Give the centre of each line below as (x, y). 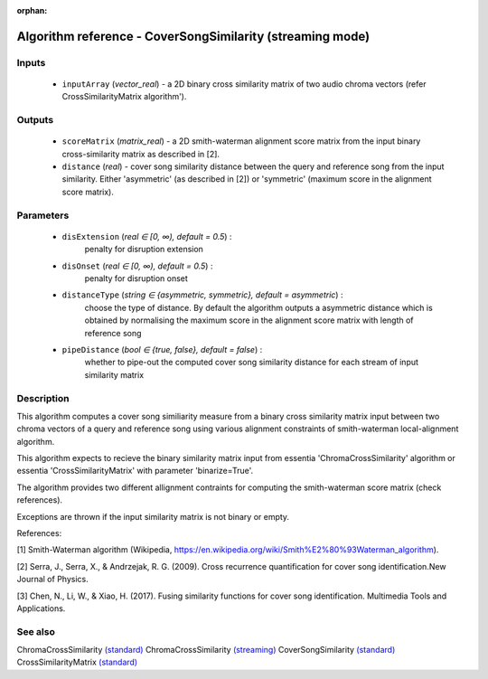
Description (43, 398)
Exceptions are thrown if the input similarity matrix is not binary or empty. (153, 516)
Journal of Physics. (53, 580)
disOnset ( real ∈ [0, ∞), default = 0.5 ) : (137, 266)
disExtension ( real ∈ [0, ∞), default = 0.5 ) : (147, 236)
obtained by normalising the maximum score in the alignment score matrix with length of (249, 320)
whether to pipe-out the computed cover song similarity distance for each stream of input (252, 363)
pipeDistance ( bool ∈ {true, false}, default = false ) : (162, 349)
